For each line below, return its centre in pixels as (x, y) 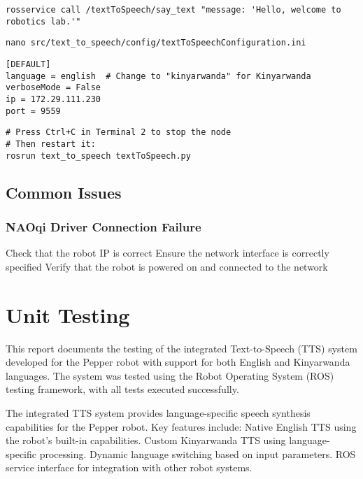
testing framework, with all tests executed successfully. (122, 389)
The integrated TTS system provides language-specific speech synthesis (158, 412)
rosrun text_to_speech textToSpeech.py (98, 156)
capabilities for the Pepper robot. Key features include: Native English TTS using (181, 426)
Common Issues (64, 192)
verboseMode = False (54, 88)
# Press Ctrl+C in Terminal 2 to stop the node (119, 133)
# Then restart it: (51, 144)
